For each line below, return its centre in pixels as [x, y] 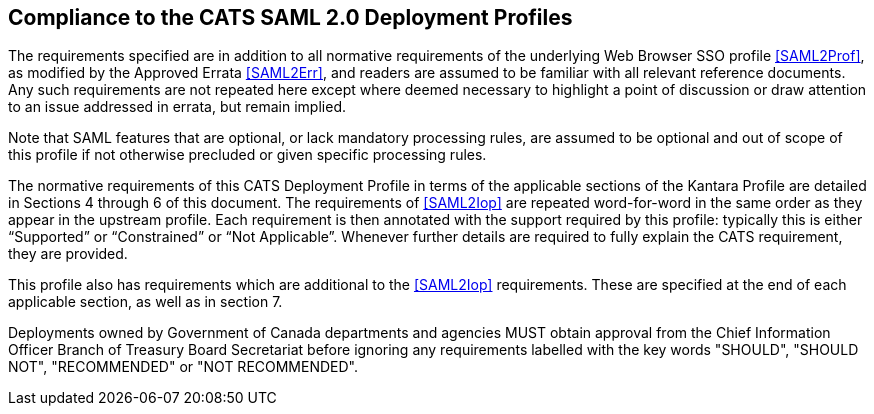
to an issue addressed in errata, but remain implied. [177, 107]
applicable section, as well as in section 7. [145, 302]
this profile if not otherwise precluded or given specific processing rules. [247, 155]
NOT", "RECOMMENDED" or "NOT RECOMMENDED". [183, 367]
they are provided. [68, 254]
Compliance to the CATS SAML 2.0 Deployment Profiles [290, 17]
